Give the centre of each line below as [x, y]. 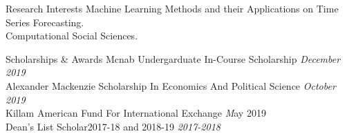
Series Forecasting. [45, 22]
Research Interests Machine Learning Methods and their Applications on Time [172, 8]
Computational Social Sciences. [72, 36]
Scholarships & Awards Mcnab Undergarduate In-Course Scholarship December [173, 58]
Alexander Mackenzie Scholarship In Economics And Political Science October [171, 85]
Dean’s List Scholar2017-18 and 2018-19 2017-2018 [113, 126]
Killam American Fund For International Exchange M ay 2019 [136, 113]
